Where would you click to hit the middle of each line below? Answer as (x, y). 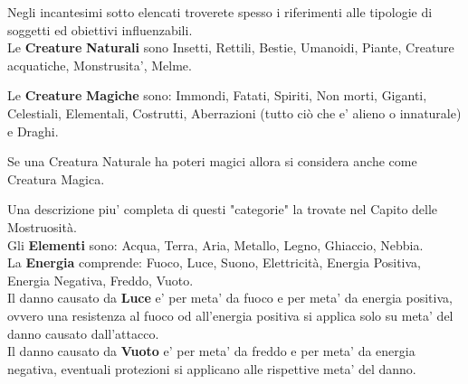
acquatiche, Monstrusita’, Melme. (100, 65)
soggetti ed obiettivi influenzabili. (100, 29)
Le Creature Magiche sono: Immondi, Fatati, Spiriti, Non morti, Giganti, (217, 95)
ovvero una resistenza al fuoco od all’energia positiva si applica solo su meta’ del (230, 315)
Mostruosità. (42, 226)
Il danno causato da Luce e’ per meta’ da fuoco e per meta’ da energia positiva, (230, 298)
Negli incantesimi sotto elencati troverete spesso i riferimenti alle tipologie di (220, 12)
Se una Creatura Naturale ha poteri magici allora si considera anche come (212, 161)
